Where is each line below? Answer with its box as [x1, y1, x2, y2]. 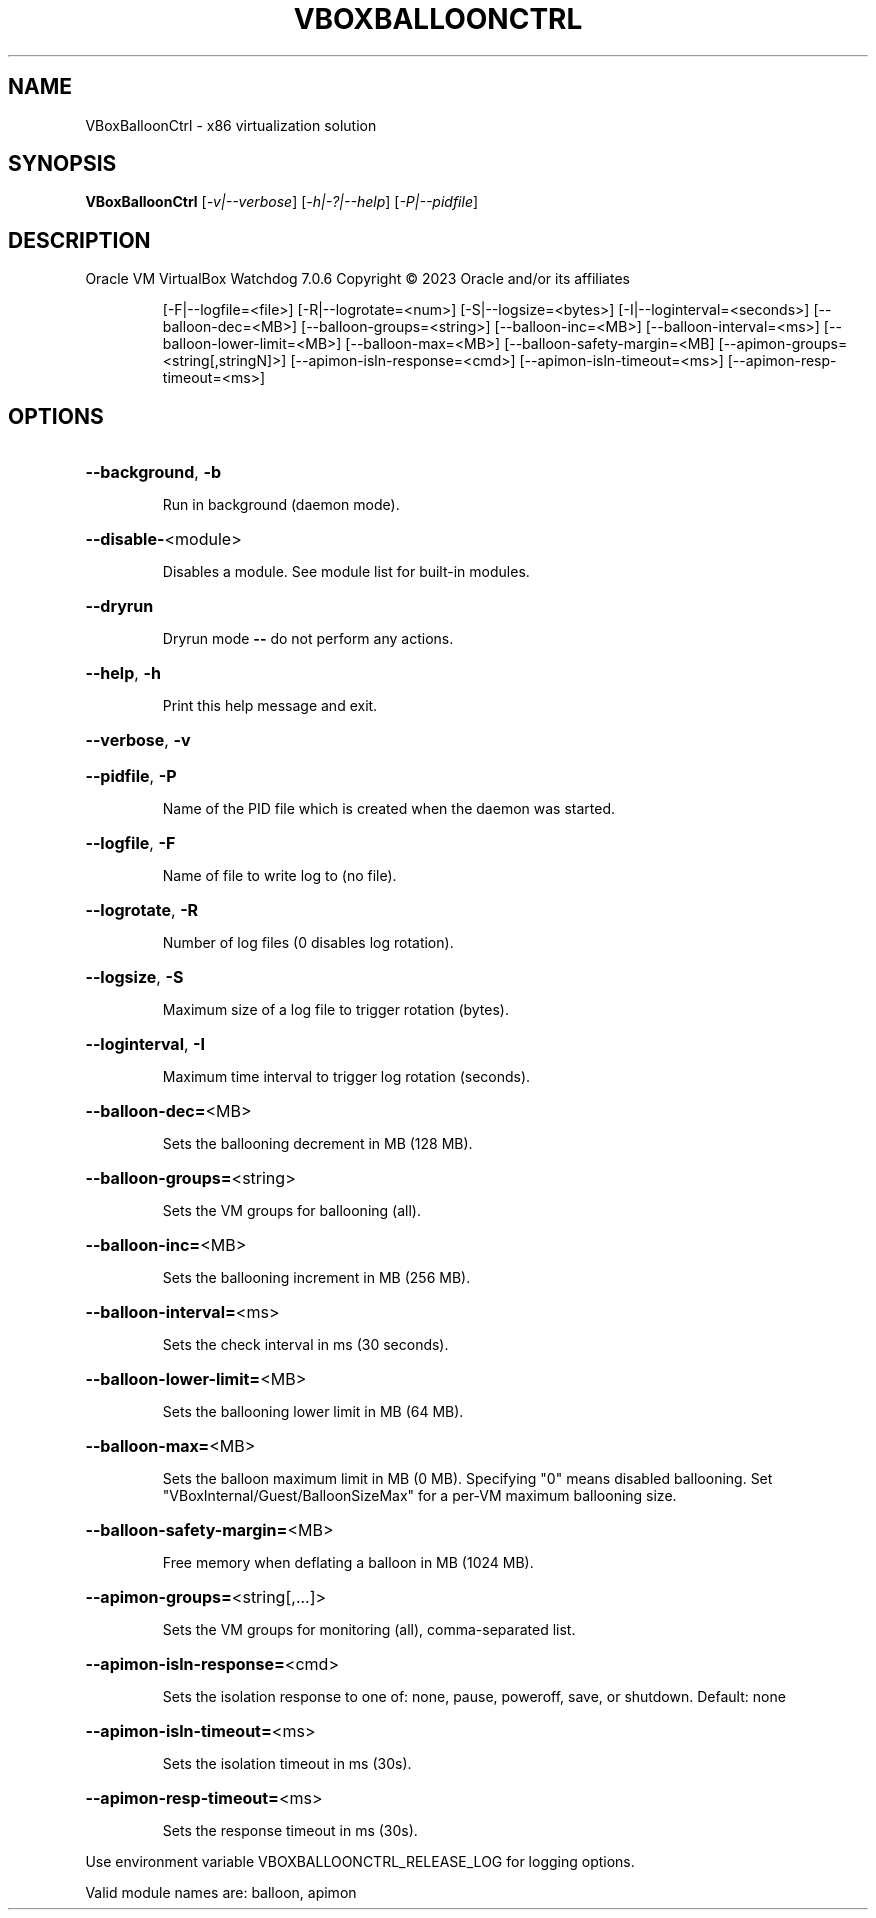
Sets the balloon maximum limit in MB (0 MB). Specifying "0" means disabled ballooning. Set [162, 1470, 773, 1488]
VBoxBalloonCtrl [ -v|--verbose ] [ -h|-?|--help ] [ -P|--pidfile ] [85, 193, 479, 211]
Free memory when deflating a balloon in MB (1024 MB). [162, 1554, 534, 1572]
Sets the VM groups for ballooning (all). [162, 1202, 421, 1220]
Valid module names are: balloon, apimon [85, 1884, 357, 1902]
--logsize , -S [85, 967, 184, 988]
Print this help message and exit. [162, 697, 378, 715]
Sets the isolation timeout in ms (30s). [162, 1755, 412, 1773]
